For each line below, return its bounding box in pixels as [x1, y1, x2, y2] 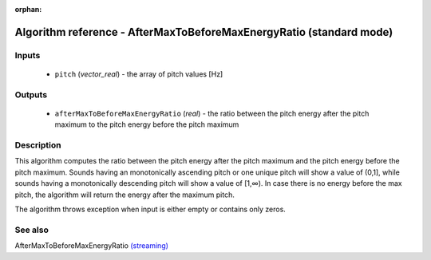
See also [14, 224, 49, 235]
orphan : [14, 5, 42, 14]
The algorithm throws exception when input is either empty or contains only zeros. [14, 204, 287, 215]
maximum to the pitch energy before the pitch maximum [54, 120, 239, 129]
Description [14, 140, 61, 151]
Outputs [14, 89, 48, 100]
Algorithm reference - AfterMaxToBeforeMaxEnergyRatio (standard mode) [14, 25, 393, 39]
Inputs [14, 49, 41, 61]
